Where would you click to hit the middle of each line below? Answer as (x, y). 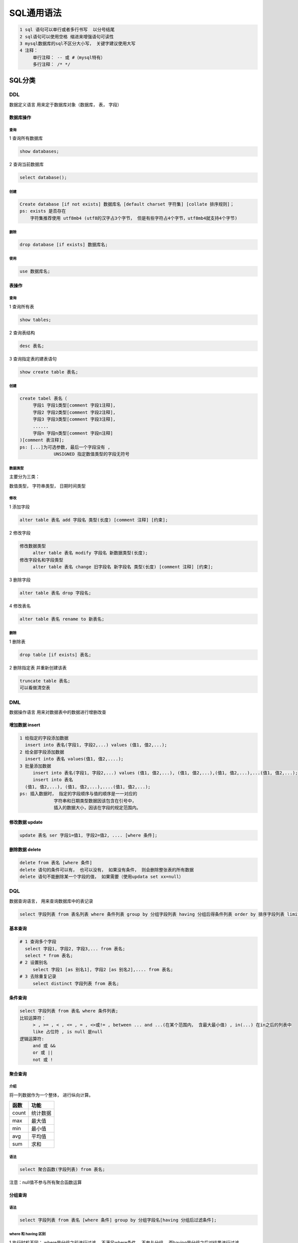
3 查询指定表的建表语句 (33, 358)
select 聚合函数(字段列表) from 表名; (62, 1169)
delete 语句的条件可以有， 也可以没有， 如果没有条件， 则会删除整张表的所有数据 (107, 870)
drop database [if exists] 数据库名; (64, 245)
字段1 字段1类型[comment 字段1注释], (74, 405)
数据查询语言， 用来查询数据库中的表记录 (51, 901)
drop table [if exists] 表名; (55, 655)
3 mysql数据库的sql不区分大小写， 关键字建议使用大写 (78, 43)
